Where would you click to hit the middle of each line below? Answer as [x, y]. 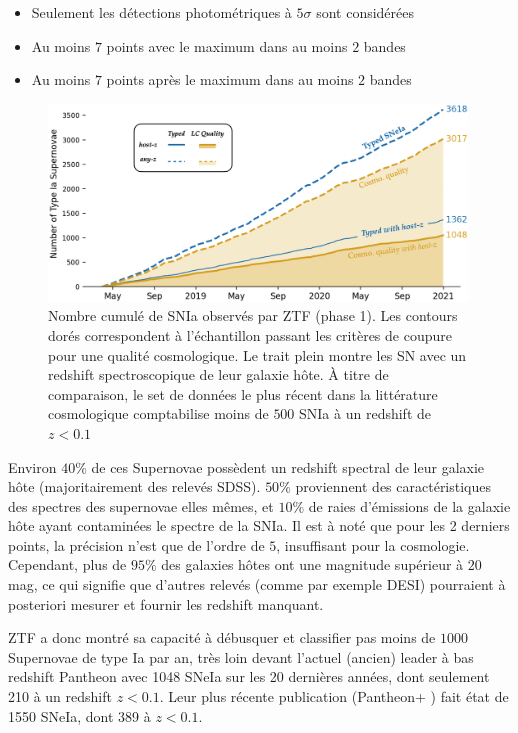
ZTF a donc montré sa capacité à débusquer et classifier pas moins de [222, 637]
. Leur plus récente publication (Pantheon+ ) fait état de [334, 696]
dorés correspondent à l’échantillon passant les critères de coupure [250, 334]
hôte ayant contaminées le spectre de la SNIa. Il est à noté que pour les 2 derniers [259, 525]
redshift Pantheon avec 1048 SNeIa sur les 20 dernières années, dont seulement [249, 676]
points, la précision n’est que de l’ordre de [136, 544]
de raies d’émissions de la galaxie [409, 505]
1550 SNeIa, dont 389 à [79, 715]
